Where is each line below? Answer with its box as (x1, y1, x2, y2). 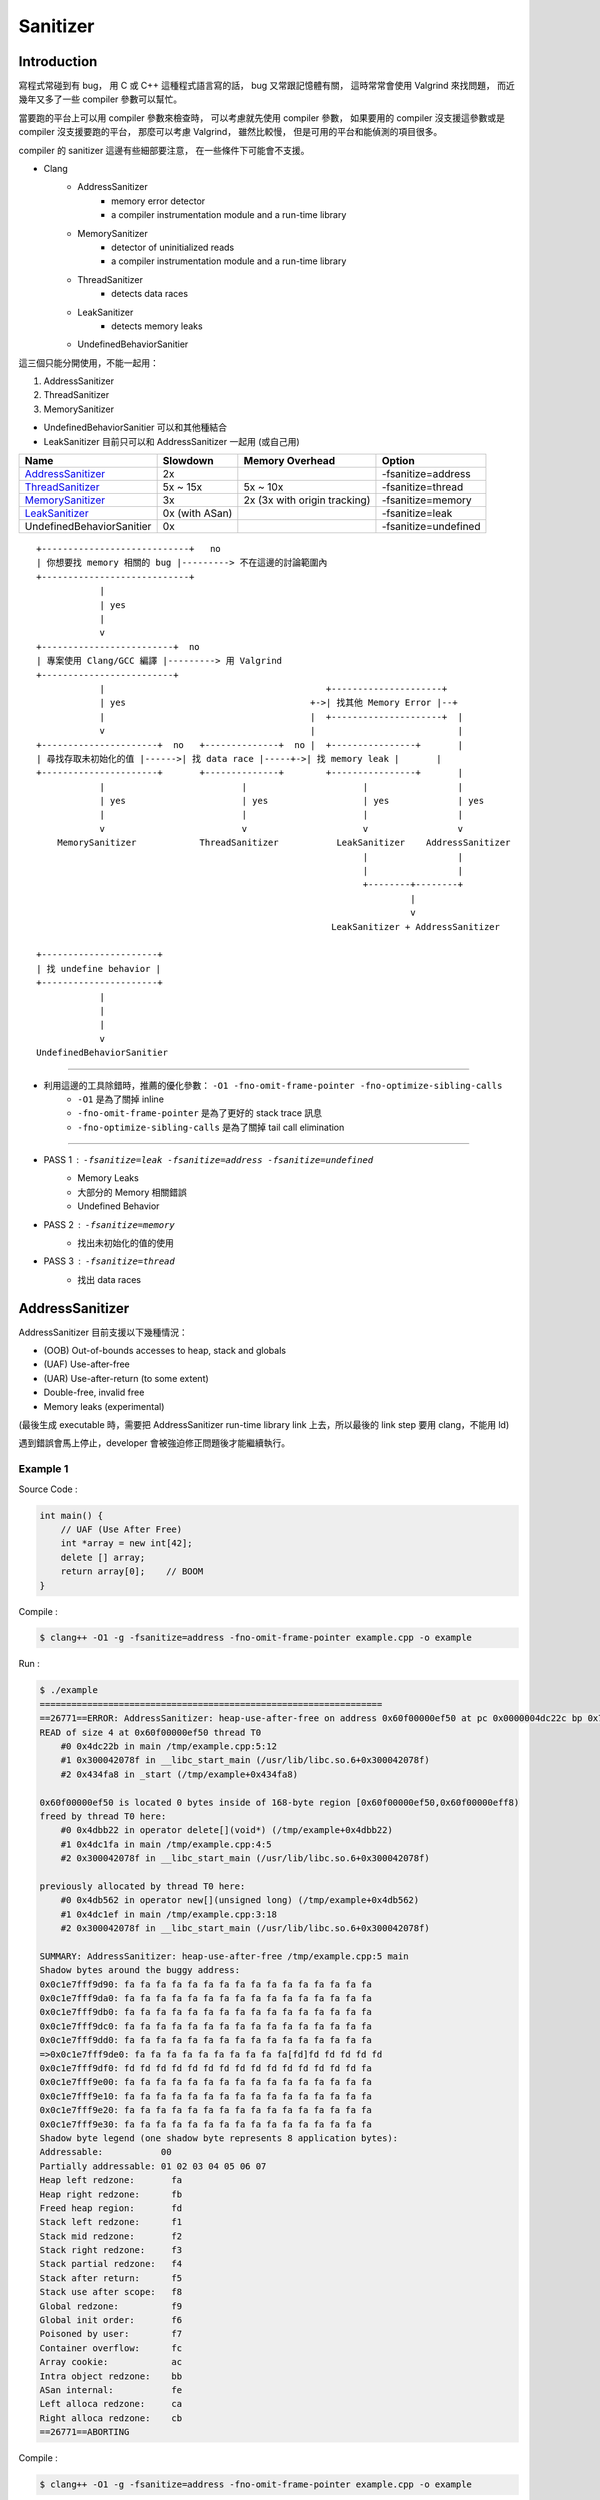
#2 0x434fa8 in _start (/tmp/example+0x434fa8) (60, 1768, 299, 1780)
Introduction (18, 53, 98, 70)
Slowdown (162, 454, 214, 468)
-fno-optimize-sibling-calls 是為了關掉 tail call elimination (77, 1121, 345, 1133)
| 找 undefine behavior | (36, 963, 162, 974)
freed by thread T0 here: (39, 1810, 167, 1822)
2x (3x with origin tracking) (243, 493, 371, 507)
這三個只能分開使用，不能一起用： (18, 356, 159, 369)
